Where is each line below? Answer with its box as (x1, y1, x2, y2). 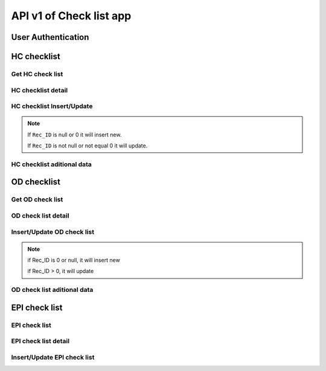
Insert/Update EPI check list (11, 353, 95, 361)
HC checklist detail (11, 86, 68, 94)
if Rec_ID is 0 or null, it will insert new (27, 257, 120, 264)
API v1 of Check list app (11, 9, 132, 22)
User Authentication (11, 32, 89, 42)
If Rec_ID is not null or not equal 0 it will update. (27, 142, 148, 149)
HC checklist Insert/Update (11, 102, 93, 111)
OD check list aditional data (11, 286, 94, 294)
